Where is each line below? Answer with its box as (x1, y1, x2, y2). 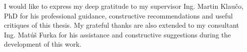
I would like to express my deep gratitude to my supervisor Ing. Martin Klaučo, (4, 1, 244, 11)
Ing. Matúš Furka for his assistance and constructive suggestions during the (4, 29, 231, 39)
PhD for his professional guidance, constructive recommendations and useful (4, 10, 233, 20)
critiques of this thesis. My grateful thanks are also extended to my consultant (4, 20, 239, 30)
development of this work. (4, 39, 82, 49)
